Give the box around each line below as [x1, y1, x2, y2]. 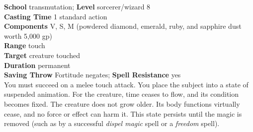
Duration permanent [4, 60, 71, 70]
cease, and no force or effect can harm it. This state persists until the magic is [4, 108, 242, 119]
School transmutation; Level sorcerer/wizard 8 [4, 1, 151, 11]
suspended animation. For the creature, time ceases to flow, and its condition [4, 89, 239, 99]
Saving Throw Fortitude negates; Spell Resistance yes [4, 69, 181, 80]
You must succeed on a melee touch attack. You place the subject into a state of [4, 79, 249, 89]
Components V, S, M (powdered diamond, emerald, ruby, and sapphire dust [4, 21, 242, 31]
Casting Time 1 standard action [4, 11, 107, 21]
